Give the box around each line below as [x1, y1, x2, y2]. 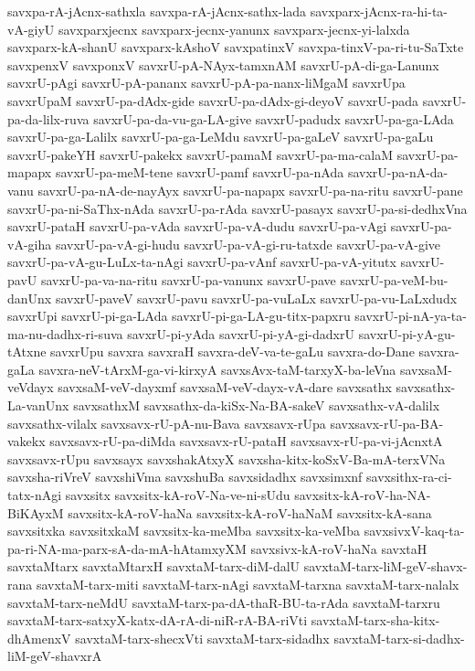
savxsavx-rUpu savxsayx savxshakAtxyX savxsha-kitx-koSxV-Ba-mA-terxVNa [7, 449, 446, 468]
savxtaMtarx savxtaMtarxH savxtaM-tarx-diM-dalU [7, 557, 301, 576]
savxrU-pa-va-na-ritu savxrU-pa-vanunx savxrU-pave [40, 270, 336, 289]
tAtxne [7, 342, 47, 361]
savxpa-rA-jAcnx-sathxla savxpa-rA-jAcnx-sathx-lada [7, 2, 307, 20]
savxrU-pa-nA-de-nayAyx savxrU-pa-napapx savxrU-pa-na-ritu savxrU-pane [37, 180, 463, 199]
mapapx [7, 163, 52, 182]
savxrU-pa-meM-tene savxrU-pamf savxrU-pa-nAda [55, 163, 344, 182]
